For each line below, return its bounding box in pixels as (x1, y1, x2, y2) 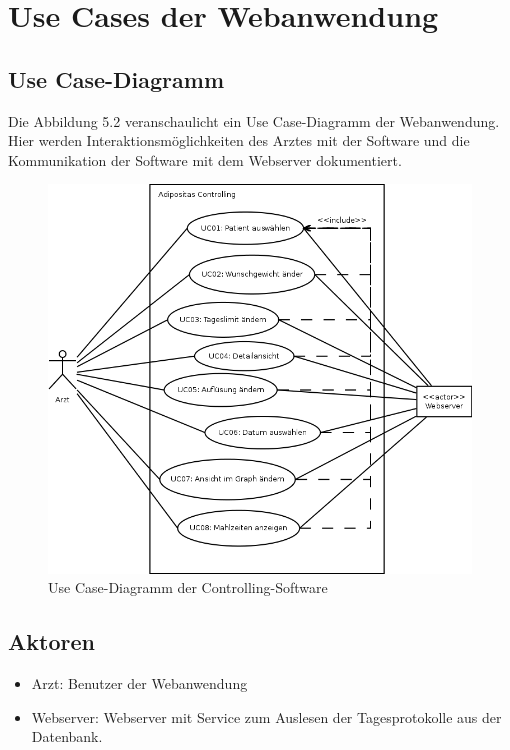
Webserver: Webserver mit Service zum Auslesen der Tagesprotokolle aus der (31, 706, 502, 727)
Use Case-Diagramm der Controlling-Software (48, 577, 328, 598)
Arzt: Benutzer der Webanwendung (31, 673, 248, 694)
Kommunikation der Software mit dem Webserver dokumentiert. (8, 149, 402, 170)
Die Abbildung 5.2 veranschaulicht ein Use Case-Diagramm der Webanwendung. (8, 110, 500, 131)
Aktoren (8, 626, 95, 657)
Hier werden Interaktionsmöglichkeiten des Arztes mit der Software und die (8, 130, 470, 151)
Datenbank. (31, 726, 103, 747)
